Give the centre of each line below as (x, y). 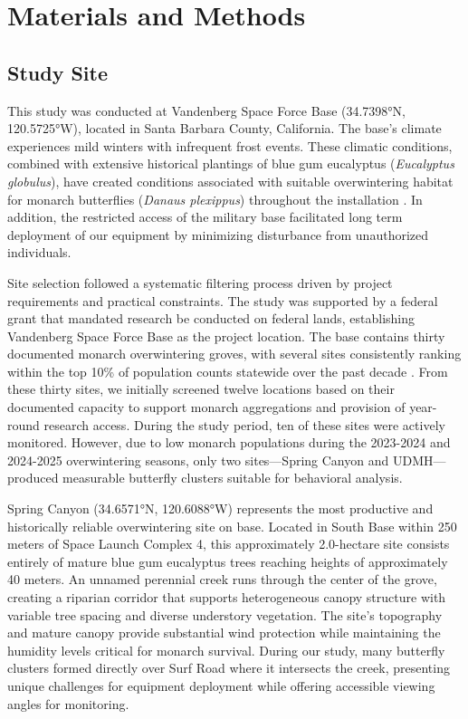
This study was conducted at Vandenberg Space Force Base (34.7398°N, (207, 110)
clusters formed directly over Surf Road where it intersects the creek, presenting (229, 668)
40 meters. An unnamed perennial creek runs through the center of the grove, (222, 579)
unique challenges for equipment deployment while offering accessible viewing (221, 685)
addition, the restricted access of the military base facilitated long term (205, 217)
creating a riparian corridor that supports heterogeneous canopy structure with (227, 597)
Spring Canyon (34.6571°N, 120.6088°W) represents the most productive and (220, 508)
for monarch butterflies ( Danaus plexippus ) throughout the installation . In (215, 199)
